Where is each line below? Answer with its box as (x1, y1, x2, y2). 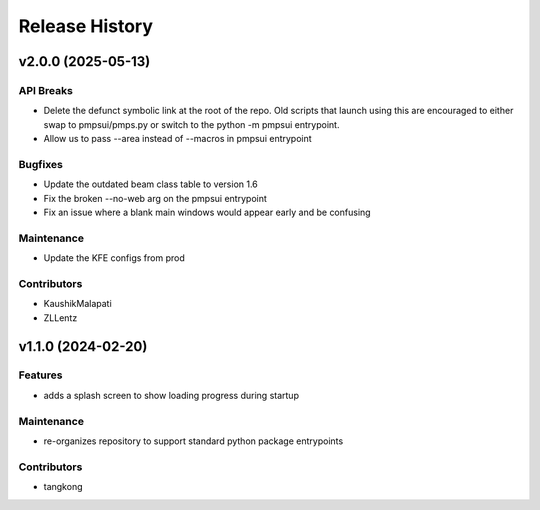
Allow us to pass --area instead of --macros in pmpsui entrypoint (43, 133, 312, 145)
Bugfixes (18, 157, 64, 171)
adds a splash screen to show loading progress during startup (43, 389, 300, 401)
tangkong (43, 481, 83, 493)
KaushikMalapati (43, 298, 112, 310)
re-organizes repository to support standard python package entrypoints (43, 435, 344, 447)
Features (18, 368, 63, 382)
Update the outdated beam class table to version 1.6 (43, 178, 259, 190)
